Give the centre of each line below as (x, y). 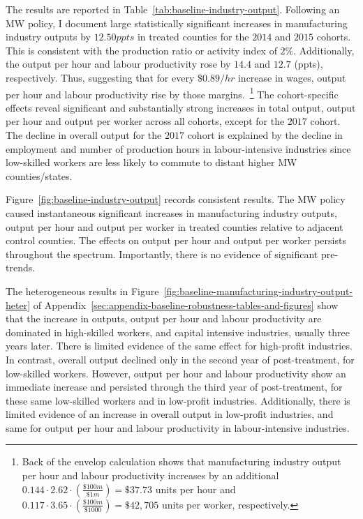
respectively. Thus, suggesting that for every (100, 77)
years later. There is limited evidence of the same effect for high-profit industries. (179, 346)
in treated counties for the (193, 37)
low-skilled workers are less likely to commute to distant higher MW (151, 162)
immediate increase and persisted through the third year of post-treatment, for (174, 387)
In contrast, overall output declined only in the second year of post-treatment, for (180, 359)
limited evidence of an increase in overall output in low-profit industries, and (170, 414)
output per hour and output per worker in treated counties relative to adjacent (175, 226)
